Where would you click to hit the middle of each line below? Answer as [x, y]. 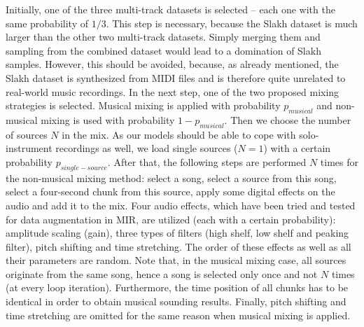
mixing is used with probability [108, 119]
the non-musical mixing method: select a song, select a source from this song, [171, 178]
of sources [27, 134]
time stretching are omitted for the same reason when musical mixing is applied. [178, 315]
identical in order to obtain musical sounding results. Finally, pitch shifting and [176, 301]
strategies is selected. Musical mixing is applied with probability [143, 105]
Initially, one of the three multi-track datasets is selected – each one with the [170, 9]
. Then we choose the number [288, 119]
